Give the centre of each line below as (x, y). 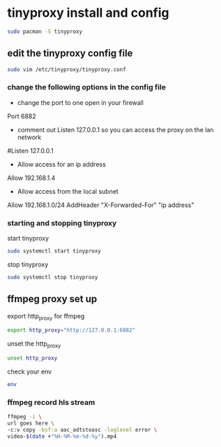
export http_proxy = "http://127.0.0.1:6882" (71, 330)
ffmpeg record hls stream (51, 402)
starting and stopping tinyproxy (62, 223)
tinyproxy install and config (88, 13)
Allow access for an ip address (61, 164)
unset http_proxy (32, 358)
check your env (30, 371)
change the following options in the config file (86, 87)
